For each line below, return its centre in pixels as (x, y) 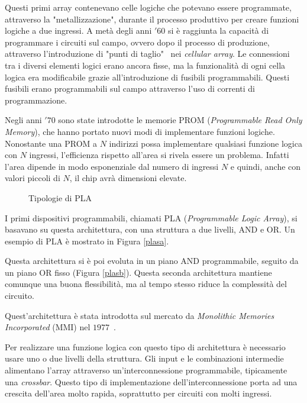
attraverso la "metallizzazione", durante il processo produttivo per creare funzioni (152, 19)
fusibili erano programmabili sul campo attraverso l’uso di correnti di (130, 88)
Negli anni (23, 120)
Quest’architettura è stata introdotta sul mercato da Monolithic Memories (140, 315)
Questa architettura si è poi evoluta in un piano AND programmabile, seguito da (152, 261)
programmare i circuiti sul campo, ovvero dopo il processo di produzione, (137, 42)
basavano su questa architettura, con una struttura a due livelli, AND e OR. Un (150, 229)
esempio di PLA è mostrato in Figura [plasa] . (87, 241)
